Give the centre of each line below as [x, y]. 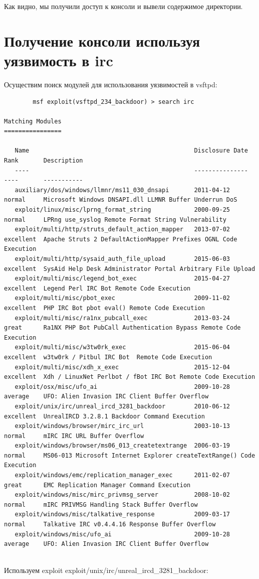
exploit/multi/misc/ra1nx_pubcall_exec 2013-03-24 [122, 318]
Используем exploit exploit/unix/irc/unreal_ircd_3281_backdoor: [106, 570]
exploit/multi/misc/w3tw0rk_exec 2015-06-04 [122, 347]
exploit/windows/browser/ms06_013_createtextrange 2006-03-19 [122, 446]
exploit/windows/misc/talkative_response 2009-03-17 [122, 515]
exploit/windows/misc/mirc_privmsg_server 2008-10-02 [122, 495]
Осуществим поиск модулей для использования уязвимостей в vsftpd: [111, 84]
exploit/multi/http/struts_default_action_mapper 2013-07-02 [122, 230]
